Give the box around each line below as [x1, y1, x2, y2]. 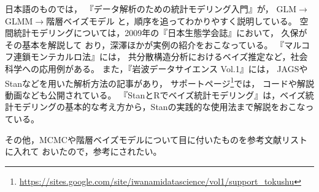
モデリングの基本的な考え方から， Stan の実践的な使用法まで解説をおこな [13, 100, 306, 113]
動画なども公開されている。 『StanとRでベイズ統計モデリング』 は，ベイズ [5, 88, 306, 101]
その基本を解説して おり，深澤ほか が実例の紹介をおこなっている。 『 [5, 38, 285, 51]
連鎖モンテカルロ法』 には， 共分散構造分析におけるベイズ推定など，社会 [13, 50, 308, 63]
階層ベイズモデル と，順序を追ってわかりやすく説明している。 [46, 14, 297, 27]
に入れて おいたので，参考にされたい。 [5, 145, 162, 158]
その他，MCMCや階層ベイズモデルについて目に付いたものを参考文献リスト [5, 133, 308, 146]
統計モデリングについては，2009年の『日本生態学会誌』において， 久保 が [13, 26, 307, 39]
